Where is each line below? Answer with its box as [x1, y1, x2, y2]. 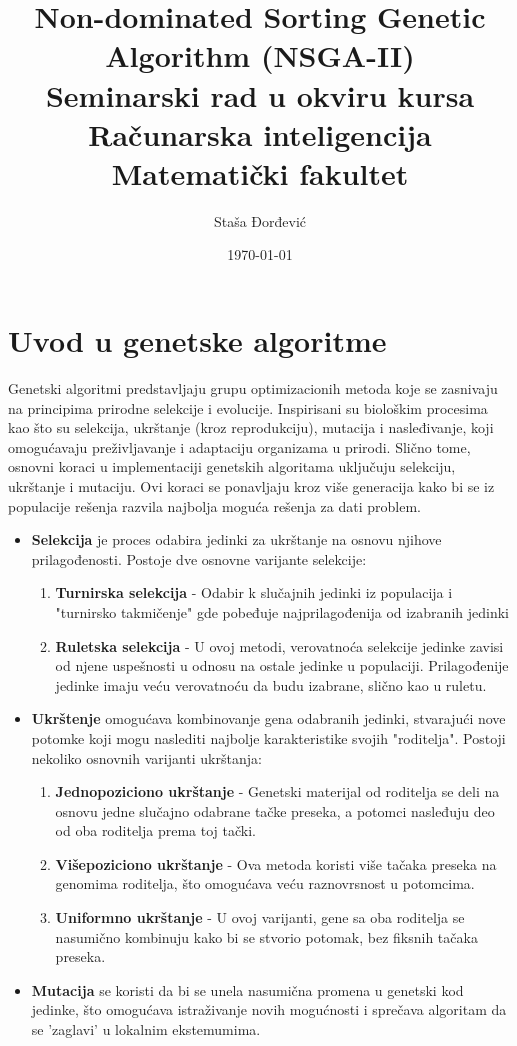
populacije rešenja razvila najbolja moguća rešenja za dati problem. [8, 495, 421, 516]
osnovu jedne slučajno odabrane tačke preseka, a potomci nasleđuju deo [55, 800, 495, 821]
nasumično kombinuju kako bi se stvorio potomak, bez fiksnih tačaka [55, 926, 478, 947]
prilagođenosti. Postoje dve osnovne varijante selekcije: [31, 548, 367, 569]
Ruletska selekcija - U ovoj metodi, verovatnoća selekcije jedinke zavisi [55, 635, 504, 656]
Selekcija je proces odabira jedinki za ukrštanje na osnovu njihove [31, 529, 442, 550]
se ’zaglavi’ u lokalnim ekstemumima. [31, 1019, 261, 1040]
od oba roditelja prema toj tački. [55, 820, 256, 841]
